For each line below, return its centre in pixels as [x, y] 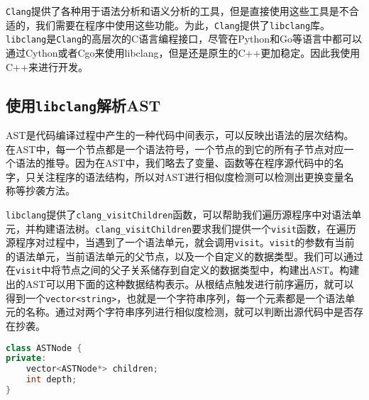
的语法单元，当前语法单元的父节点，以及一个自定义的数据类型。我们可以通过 [184, 256]
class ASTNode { [44, 348]
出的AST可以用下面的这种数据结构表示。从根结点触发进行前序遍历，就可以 [180, 284]
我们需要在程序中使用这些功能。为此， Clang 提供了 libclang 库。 [183, 24]
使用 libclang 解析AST [83, 105]
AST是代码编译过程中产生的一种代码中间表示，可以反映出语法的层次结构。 [180, 134]
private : [26, 359]
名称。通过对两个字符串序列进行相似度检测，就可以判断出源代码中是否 [189, 312]
